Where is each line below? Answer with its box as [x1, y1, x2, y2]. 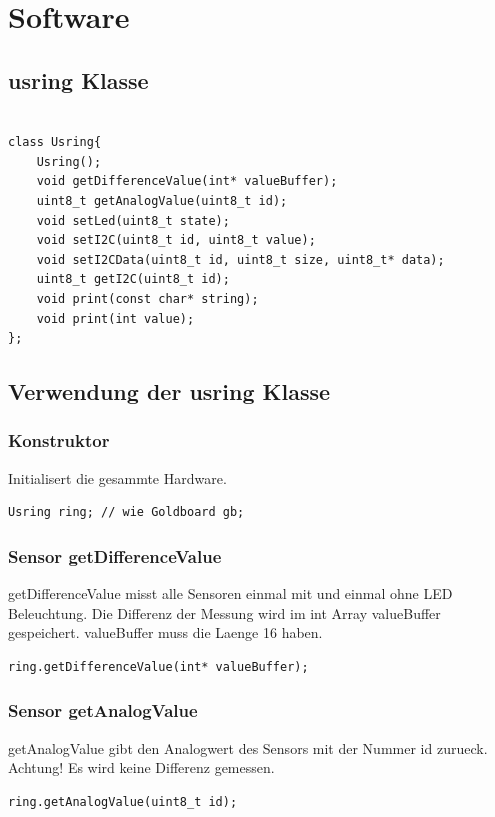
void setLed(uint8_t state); [36, 213, 230, 228]
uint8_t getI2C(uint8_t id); [36, 272, 230, 287]
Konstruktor [8, 428, 110, 453]
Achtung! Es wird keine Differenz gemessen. [8, 757, 275, 778]
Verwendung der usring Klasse [8, 376, 331, 407]
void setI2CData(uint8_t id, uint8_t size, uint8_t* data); [36, 252, 445, 267]
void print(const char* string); [36, 291, 259, 306]
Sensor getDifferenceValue [8, 543, 222, 568]
